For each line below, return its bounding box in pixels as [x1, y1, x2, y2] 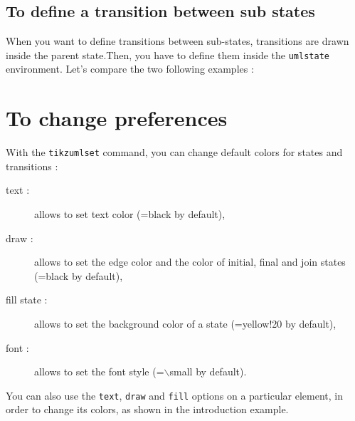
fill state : [6, 292, 48, 307]
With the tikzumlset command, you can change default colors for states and [6, 145, 343, 160]
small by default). [169, 364, 247, 379]
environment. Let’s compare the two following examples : [6, 61, 254, 76]
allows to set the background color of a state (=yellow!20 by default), [34, 316, 337, 331]
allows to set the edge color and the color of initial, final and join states [34, 254, 346, 269]
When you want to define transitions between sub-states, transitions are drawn [6, 33, 349, 48]
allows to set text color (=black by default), [34, 207, 226, 222]
